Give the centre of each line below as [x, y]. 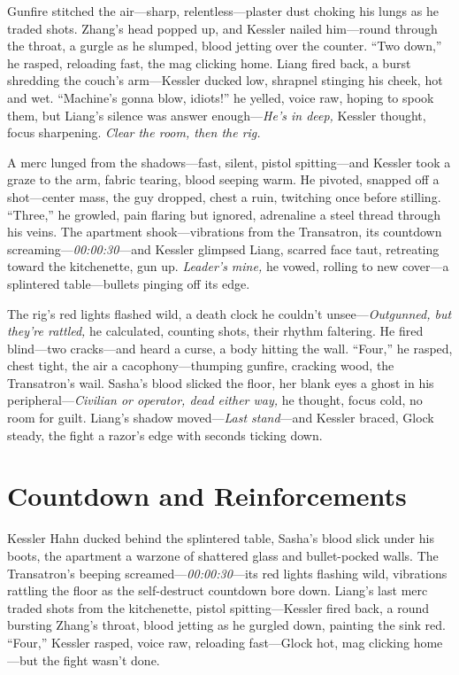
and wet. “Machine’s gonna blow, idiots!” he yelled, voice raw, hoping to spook [221, 97]
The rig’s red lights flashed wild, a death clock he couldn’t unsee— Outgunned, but [229, 313]
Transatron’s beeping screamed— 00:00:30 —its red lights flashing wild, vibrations [227, 573]
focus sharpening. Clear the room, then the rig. [134, 132]
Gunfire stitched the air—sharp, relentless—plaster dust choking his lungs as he [223, 11]
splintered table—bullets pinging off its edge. [129, 283]
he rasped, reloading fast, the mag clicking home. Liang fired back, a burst [209, 62]
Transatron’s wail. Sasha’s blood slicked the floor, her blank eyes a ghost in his [221, 382]
